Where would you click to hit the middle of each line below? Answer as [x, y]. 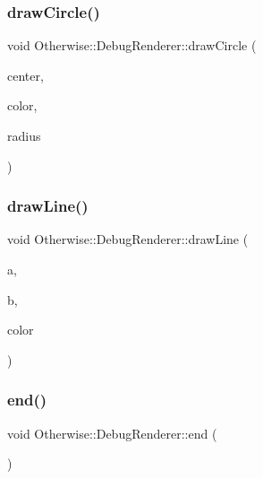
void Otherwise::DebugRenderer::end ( [112, 433]
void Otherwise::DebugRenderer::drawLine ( [128, 239]
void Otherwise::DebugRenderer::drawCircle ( [132, 45]
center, [25, 75]
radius [24, 135]
